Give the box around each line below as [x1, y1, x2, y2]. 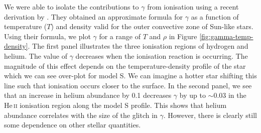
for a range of [99, 31, 141, 41]
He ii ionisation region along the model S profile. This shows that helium [4, 99, 227, 110]
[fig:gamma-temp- [199, 31, 253, 41]
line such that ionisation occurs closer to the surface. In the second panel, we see [4, 80, 252, 90]
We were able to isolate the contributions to [4, 2, 139, 12]
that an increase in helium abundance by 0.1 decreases [4, 90, 172, 100]
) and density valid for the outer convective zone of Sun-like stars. [51, 21, 253, 32]
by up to [179, 90, 206, 100]
